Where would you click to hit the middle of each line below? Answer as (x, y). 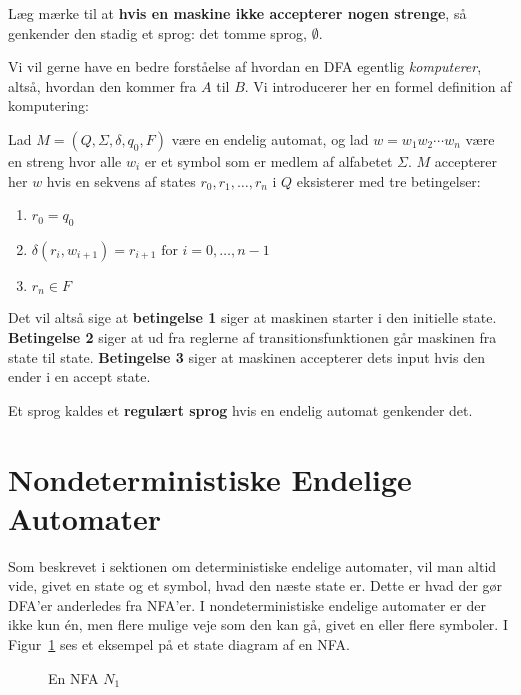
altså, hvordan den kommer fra (102, 85)
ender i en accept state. (79, 376)
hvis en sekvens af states (121, 180)
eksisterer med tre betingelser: (388, 180)
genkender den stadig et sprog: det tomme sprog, (157, 32)
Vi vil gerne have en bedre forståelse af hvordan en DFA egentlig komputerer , (245, 66)
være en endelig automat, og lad (270, 138)
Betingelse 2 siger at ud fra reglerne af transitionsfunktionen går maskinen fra (252, 337)
